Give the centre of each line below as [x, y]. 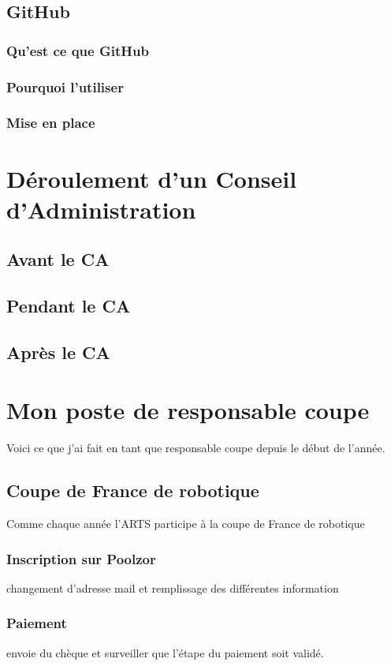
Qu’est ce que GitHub [78, 50]
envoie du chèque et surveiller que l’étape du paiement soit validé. [165, 652]
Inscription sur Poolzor [81, 558]
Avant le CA [58, 259]
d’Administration [101, 209]
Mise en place [51, 123]
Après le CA [58, 352]
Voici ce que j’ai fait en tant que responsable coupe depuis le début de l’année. [196, 448]
